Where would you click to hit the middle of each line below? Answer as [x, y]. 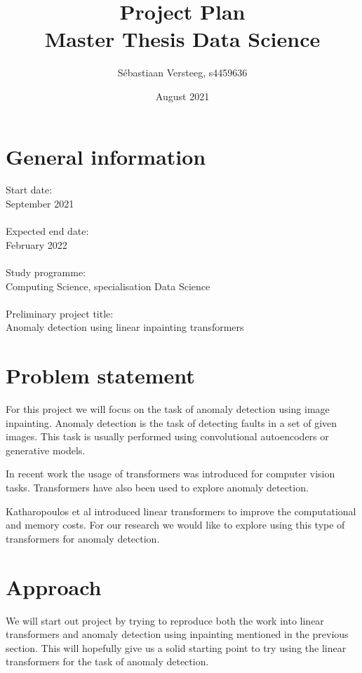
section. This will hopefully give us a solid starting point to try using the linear [176, 647]
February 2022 [36, 244]
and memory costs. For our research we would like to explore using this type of [175, 525]
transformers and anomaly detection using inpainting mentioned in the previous [177, 634]
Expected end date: [47, 231]
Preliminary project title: [60, 313]
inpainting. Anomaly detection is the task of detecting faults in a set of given [172, 422]
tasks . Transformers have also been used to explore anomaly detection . [157, 488]
